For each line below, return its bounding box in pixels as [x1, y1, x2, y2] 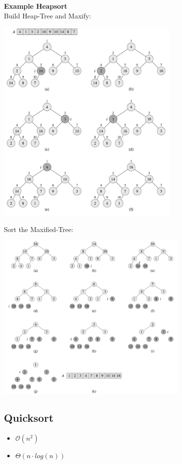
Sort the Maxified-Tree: [4, 224, 73, 234]
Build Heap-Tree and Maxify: [4, 10, 91, 20]
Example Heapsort [4, 1, 67, 11]
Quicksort [4, 410, 54, 425]
